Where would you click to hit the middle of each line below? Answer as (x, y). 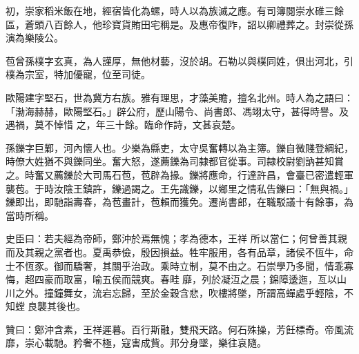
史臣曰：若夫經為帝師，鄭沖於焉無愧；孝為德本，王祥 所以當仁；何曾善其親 (176, 238)
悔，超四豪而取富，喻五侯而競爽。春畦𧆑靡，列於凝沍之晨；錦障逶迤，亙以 (171, 279)
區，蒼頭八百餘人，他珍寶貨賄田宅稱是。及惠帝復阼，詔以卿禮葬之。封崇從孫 (179, 24)
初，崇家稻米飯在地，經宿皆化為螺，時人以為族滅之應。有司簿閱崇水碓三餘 (175, 10)
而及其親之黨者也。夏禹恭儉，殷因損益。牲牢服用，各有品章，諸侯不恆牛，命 (179, 252)
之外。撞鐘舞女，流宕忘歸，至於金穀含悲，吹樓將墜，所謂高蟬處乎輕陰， (179, 292)
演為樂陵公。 (35, 38)
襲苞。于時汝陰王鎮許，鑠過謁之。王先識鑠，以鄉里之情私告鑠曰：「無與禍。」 (179, 188)
